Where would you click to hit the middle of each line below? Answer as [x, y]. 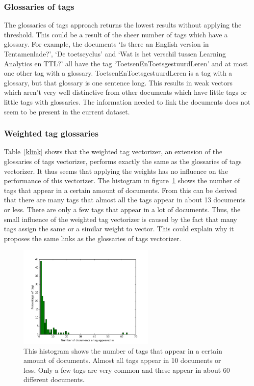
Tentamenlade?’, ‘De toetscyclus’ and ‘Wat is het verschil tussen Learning [115, 54]
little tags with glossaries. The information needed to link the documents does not [127, 101]
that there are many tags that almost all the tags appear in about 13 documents [125, 200]
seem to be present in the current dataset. [67, 111]
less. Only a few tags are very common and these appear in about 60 [127, 370]
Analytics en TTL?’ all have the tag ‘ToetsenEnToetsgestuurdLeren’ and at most [126, 63]
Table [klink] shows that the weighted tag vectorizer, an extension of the [113, 152]
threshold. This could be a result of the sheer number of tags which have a [116, 34]
